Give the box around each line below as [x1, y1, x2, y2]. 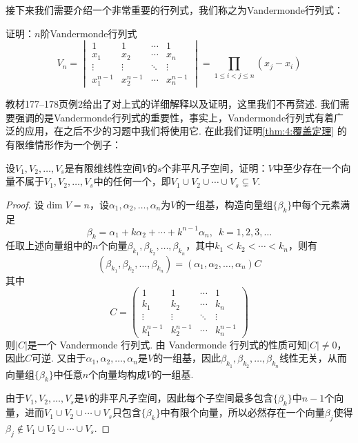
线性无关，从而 [279, 351, 347, 365]
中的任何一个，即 [93, 174, 171, 188]
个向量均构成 [88, 366, 147, 381]
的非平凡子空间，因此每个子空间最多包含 [89, 391, 273, 405]
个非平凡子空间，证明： [161, 160, 268, 175]
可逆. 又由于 [32, 351, 86, 365]
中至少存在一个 [273, 160, 341, 175]
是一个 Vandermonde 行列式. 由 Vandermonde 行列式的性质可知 [27, 337, 308, 351]
